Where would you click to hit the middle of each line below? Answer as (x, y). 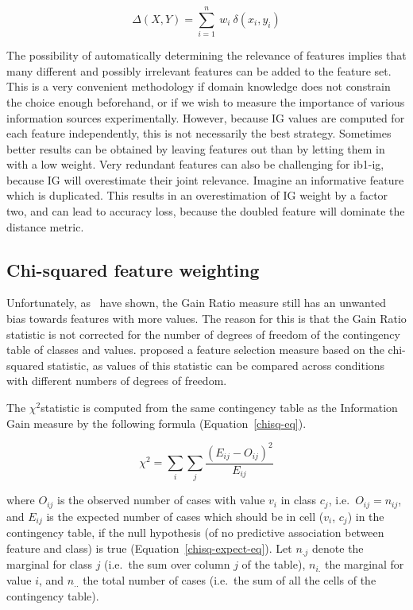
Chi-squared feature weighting (133, 269)
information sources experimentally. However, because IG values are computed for (206, 117)
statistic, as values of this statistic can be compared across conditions (216, 365)
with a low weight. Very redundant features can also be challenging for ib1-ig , (195, 164)
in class (299, 500)
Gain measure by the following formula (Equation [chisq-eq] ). (156, 423)
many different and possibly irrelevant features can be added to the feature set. (199, 70)
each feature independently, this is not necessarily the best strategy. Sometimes (199, 133)
